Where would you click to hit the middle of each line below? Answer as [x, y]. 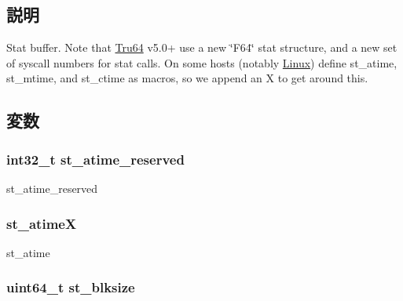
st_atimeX [42, 223]
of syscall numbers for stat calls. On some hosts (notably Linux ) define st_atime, [202, 62]
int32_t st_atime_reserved [95, 159]
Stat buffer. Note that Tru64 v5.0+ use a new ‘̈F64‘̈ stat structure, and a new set [202, 47]
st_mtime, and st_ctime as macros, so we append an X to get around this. [187, 78]
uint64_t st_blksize [71, 287]
